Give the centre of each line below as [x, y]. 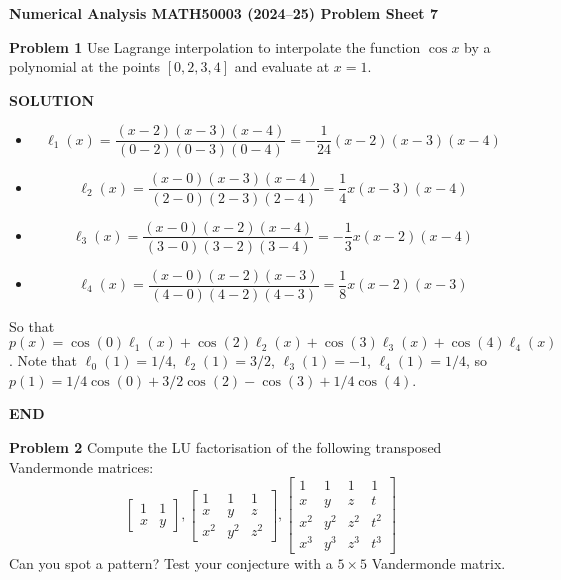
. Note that [43, 360]
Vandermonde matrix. [438, 563]
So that [32, 325]
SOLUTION [52, 99]
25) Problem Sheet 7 [365, 13]
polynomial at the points [84, 66]
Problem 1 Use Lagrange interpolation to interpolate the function [215, 46]
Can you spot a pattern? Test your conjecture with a [171, 563]
